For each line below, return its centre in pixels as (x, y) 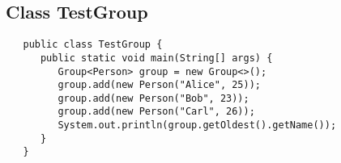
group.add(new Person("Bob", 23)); (153, 98)
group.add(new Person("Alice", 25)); (159, 85)
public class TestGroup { (93, 45)
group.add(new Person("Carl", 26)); (156, 112)
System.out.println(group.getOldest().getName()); (197, 125)
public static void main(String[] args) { (156, 58)
